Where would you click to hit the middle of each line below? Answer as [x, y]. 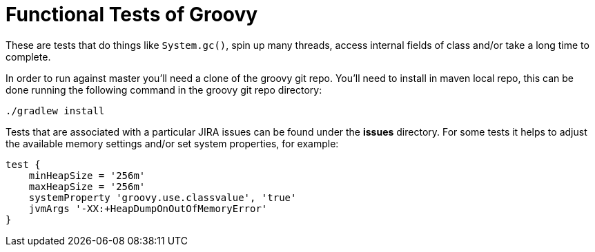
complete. [28, 56]
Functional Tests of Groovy [132, 14]
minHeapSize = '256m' [87, 175]
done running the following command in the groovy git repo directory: [164, 90]
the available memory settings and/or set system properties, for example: [172, 143]
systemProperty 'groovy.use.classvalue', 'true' [163, 197]
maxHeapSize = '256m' [87, 186]
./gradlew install [55, 111]
